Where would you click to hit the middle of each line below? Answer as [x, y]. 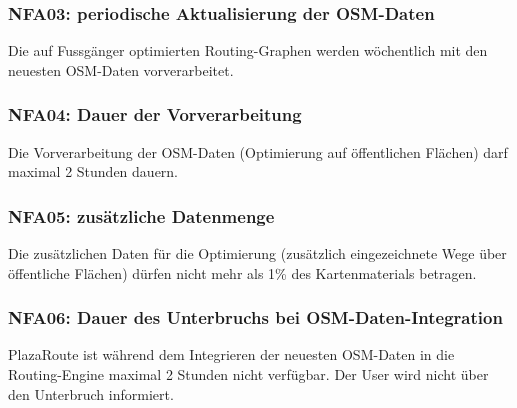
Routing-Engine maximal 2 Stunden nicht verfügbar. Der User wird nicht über [248, 374]
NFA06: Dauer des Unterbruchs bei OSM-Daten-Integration [255, 317]
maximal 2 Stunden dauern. [93, 171]
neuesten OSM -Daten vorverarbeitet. [121, 69]
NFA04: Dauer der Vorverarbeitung [155, 114]
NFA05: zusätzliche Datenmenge [141, 215]
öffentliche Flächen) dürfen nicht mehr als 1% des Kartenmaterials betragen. [242, 272]
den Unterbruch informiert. [91, 393]
